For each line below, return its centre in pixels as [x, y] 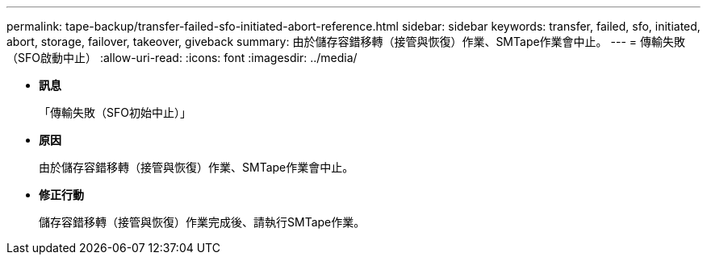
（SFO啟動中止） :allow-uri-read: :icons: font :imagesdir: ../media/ [182, 58]
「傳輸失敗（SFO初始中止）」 [115, 112]
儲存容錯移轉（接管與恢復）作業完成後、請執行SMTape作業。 [202, 222]
